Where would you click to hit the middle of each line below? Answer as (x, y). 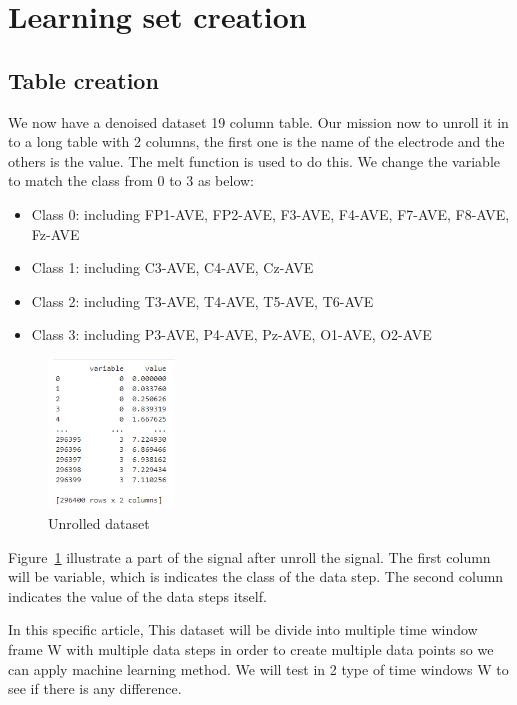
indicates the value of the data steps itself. (137, 595)
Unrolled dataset (99, 522)
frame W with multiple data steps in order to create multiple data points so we (251, 648)
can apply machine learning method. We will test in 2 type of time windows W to (258, 668)
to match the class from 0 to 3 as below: (131, 180)
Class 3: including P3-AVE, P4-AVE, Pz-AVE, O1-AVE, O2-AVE (231, 334)
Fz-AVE (55, 233)
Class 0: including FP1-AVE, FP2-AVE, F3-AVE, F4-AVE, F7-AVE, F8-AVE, (270, 213)
